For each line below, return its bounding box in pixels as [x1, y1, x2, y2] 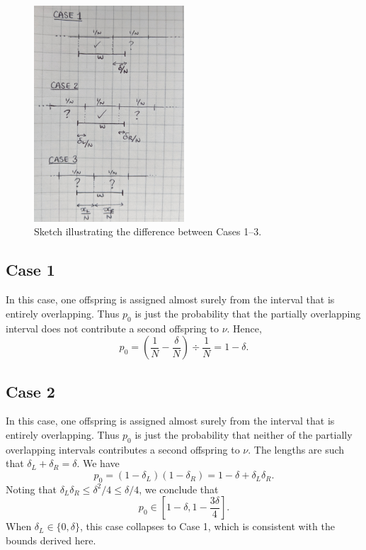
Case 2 [6, 380, 55, 402]
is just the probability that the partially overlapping [135, 305, 361, 320]
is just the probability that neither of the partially [135, 427, 353, 442]
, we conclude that [139, 481, 219, 496]
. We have [76, 456, 120, 471]
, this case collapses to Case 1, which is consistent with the [80, 519, 335, 534]
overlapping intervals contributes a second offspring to [6, 442, 240, 456]
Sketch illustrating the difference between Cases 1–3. [34, 224, 262, 239]
